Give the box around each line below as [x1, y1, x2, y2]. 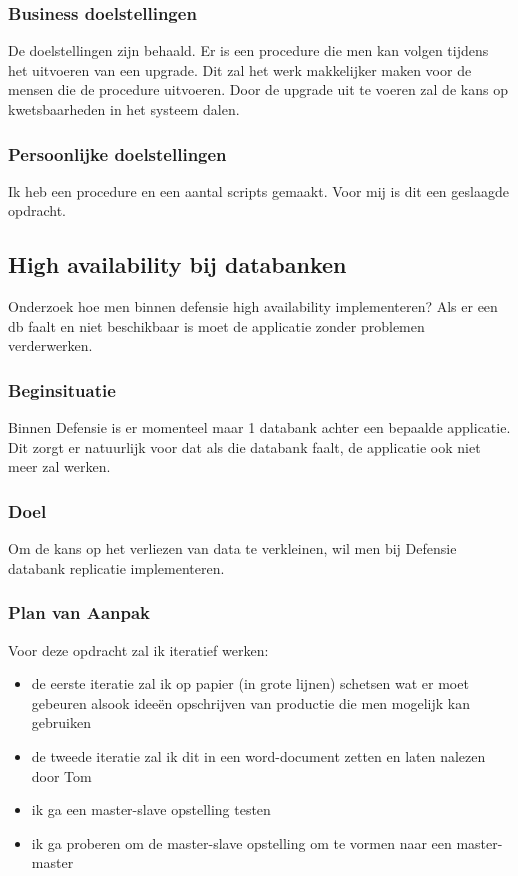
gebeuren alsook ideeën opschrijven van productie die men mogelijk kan [31, 692, 470, 713]
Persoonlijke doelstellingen [8, 141, 227, 166]
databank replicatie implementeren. [8, 557, 225, 578]
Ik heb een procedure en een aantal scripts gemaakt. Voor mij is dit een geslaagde [8, 180, 509, 201]
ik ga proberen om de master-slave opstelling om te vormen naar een [31, 832, 452, 853]
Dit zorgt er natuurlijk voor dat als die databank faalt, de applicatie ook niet [8, 436, 481, 457]
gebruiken [31, 712, 91, 733]
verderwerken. [8, 335, 93, 356]
